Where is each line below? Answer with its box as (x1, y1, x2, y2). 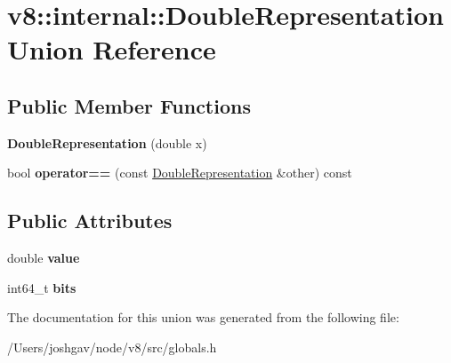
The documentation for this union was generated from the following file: (7, 308, 399, 327)
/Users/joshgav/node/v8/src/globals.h (7, 337, 217, 356)
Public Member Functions (7, 91, 251, 119)
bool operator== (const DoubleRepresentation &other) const (7, 163, 352, 182)
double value (7, 249, 80, 267)
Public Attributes (7, 207, 173, 234)
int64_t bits (7, 278, 77, 296)
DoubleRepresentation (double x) (7, 133, 207, 152)
